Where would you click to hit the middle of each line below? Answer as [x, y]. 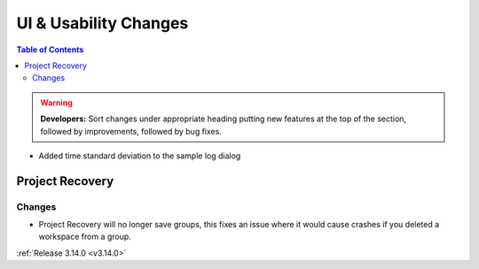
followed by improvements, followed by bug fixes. [131, 131]
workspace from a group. [85, 237]
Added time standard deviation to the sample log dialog [140, 156]
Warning [56, 103]
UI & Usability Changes [102, 23]
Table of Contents [50, 50]
